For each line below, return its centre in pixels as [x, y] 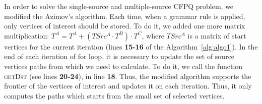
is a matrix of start [217, 35]
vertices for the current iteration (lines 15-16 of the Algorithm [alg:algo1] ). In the [131, 46]
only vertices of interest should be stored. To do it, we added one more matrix [125, 26]
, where [153, 35]
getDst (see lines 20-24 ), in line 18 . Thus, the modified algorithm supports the [128, 76]
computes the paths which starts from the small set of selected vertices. [114, 95]
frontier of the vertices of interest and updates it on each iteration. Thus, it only [128, 86]
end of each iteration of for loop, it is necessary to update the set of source [119, 56]
